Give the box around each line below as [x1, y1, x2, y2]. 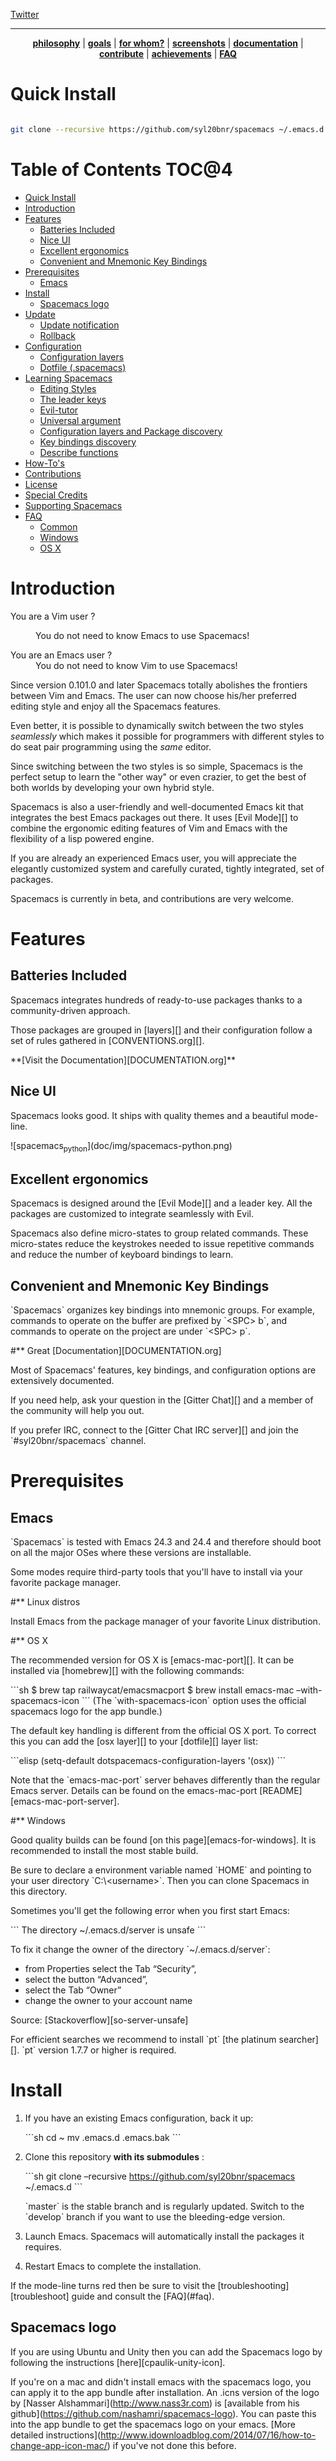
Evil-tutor [39, 404, 79, 416]
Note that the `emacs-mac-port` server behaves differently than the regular [10, 1774, 321, 1786]
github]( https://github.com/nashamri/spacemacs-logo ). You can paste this [10, 2407, 317, 2419]
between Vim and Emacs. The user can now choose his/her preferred [10, 689, 297, 701]
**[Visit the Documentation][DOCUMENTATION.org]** [10, 1054, 236, 1066]
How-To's [24, 457, 65, 469]
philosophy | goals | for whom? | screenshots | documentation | [32, 37, 304, 49]
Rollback [39, 329, 76, 341]
